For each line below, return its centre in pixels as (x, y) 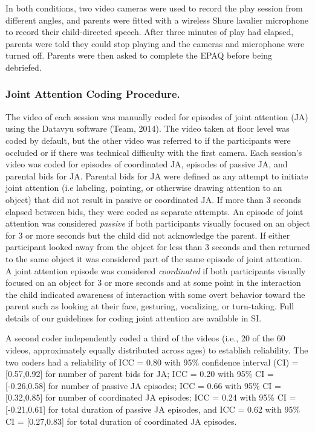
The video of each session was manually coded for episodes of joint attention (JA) (157, 116)
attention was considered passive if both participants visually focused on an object (158, 223)
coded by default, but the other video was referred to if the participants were (148, 140)
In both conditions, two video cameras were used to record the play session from (154, 8)
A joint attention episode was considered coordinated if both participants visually (156, 270)
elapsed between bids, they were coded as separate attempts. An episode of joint (154, 211)
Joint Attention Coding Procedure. (93, 94)
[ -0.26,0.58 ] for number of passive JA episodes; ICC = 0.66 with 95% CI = (143, 385)
